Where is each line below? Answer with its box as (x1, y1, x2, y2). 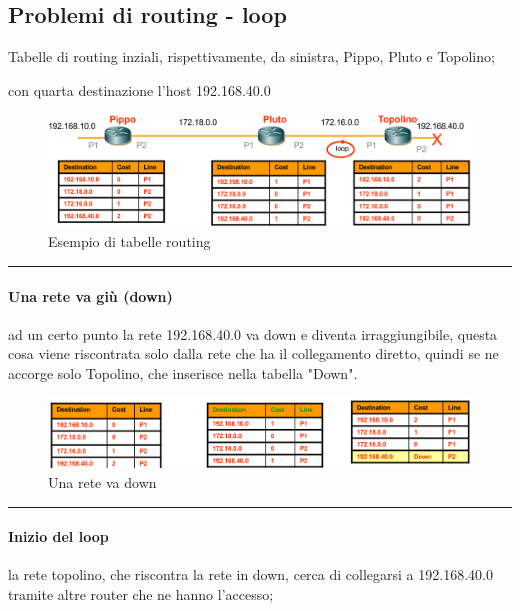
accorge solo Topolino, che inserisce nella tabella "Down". (8, 363, 358, 384)
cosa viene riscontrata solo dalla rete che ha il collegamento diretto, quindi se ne (8, 343, 499, 364)
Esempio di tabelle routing (48, 231, 211, 252)
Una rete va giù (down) (8, 285, 173, 306)
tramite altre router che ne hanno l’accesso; (8, 584, 274, 605)
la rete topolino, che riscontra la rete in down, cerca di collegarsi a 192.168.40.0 (8, 564, 493, 585)
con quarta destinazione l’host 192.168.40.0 (8, 79, 271, 100)
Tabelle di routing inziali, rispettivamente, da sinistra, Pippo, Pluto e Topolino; (8, 46, 495, 67)
